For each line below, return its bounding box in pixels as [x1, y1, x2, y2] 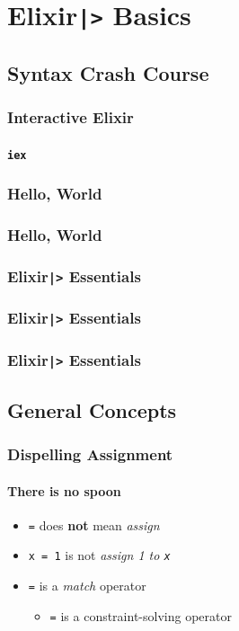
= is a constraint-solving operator [49, 606, 232, 625]
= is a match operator [28, 576, 146, 595]
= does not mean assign [28, 515, 160, 534]
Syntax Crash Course [7, 58, 209, 86]
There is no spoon [7, 481, 121, 500]
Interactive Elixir [7, 106, 134, 129]
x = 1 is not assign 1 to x [28, 546, 171, 564]
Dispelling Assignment [7, 442, 173, 465]
